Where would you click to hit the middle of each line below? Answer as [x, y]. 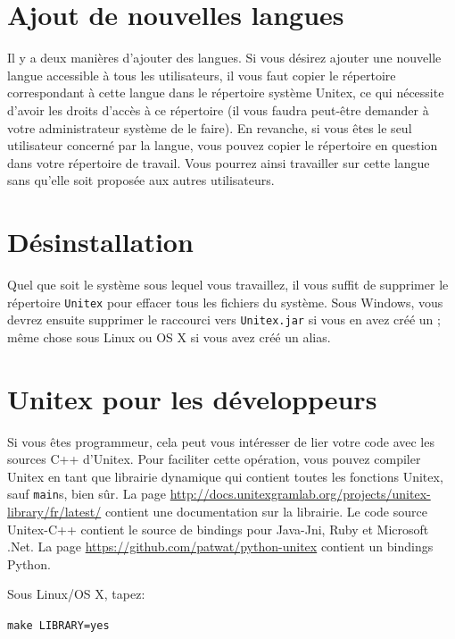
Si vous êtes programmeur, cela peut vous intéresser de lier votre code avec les [221, 441]
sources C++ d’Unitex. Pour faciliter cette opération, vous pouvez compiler [214, 459]
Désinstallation [100, 242]
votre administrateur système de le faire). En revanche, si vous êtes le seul [210, 127]
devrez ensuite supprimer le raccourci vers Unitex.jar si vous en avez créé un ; [224, 319]
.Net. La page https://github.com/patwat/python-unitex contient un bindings [220, 547]
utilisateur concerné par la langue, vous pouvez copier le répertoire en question [223, 145]
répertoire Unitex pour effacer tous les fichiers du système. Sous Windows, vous [225, 302]
